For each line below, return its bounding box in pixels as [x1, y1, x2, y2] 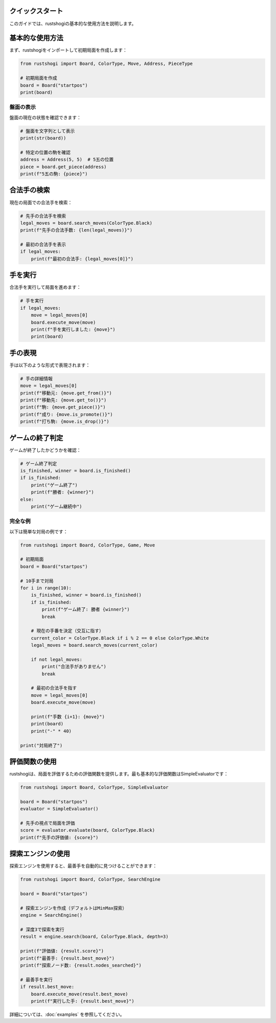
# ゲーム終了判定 [20, 461, 57, 466]
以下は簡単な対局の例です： [9, 528, 68, 534]
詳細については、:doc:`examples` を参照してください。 [9, 1011, 125, 1017]
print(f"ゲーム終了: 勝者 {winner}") [41, 606, 130, 612]
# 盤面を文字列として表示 [20, 128, 75, 134]
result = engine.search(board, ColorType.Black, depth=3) [20, 934, 169, 940]
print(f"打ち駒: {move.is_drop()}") [20, 419, 109, 424]
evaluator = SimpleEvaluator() [20, 806, 99, 812]
